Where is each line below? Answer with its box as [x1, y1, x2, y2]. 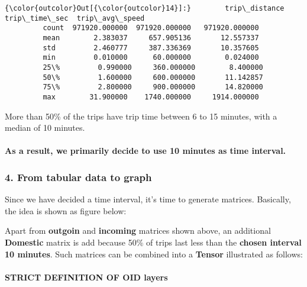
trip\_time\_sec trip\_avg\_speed [5, 14, 145, 22]
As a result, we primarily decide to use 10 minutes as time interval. [5, 144, 286, 157]
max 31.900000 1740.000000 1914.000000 [43, 92, 259, 101]
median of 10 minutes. [5, 121, 85, 134]
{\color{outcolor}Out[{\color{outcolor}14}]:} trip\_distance [5, 4, 285, 12]
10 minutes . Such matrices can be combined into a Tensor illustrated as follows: [5, 247, 303, 260]
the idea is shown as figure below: [5, 204, 127, 217]
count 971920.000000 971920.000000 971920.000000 [43, 24, 259, 33]
